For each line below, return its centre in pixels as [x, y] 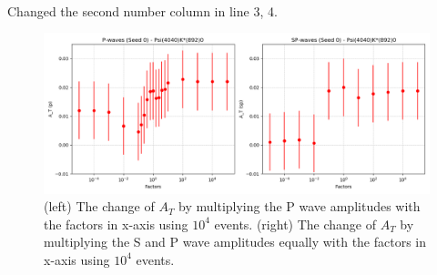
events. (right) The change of [295, 224]
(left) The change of [99, 206]
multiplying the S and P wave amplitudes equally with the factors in [235, 242]
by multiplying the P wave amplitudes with [300, 206]
